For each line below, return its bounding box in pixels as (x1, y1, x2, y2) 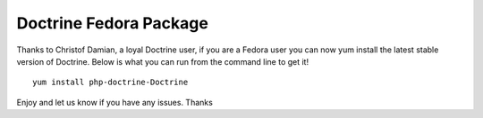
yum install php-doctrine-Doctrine (32, 77, 189, 88)
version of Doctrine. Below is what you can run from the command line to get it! (16, 56, 309, 67)
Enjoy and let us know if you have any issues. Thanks (16, 97, 214, 107)
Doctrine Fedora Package (16, 13, 209, 33)
